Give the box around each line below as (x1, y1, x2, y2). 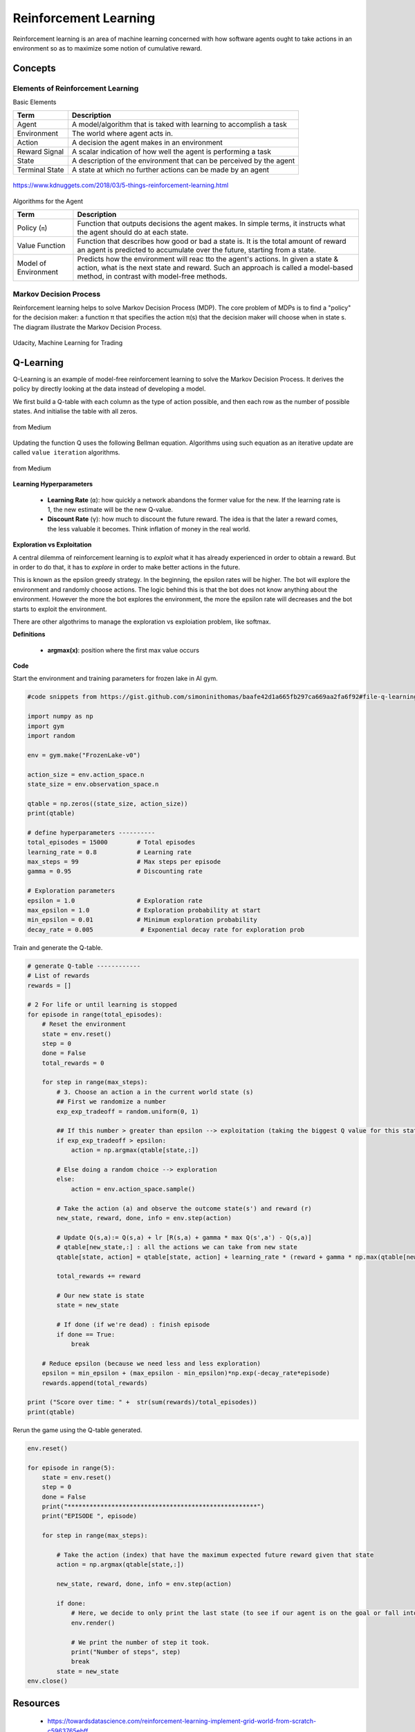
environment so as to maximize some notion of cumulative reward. (12, 44, 203, 52)
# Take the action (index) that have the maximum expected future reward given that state (56, 1551, 374, 1559)
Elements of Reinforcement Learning (12, 83, 139, 93)
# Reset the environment (41, 1020, 127, 1028)
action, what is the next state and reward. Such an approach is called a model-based (77, 263, 353, 273)
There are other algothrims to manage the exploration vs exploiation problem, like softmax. (12, 617, 271, 626)
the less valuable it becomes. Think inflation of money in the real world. (47, 524, 250, 533)
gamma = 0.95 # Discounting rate (27, 867, 203, 876)
